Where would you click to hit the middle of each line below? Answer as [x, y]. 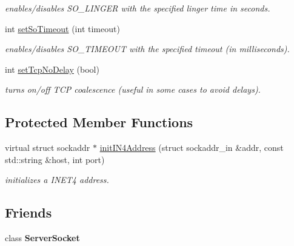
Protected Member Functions [99, 122]
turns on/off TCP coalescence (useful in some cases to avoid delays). [133, 89]
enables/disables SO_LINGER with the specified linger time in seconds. [138, 8]
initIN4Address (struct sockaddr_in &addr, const [192, 148]
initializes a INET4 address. [57, 180]
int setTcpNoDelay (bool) [52, 69]
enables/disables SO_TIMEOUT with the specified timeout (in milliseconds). [147, 49]
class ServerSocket [42, 238]
